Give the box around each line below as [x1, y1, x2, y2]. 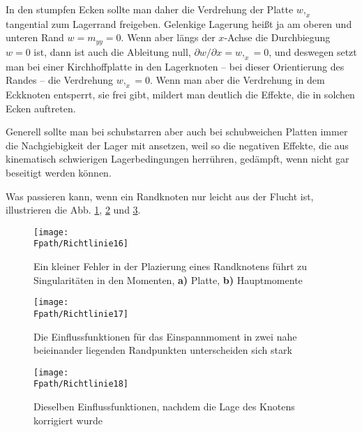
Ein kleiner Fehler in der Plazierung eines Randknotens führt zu [33, 259, 308, 274]
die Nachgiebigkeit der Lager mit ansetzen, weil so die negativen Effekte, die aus [6, 137, 349, 152]
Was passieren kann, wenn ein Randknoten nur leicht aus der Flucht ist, [6, 188, 314, 203]
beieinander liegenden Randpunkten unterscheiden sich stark [33, 343, 292, 357]
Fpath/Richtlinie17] [33, 308, 129, 319]
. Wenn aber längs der [121, 30, 216, 45]
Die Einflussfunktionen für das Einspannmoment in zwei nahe [33, 329, 297, 343]
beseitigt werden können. [6, 165, 112, 179]
